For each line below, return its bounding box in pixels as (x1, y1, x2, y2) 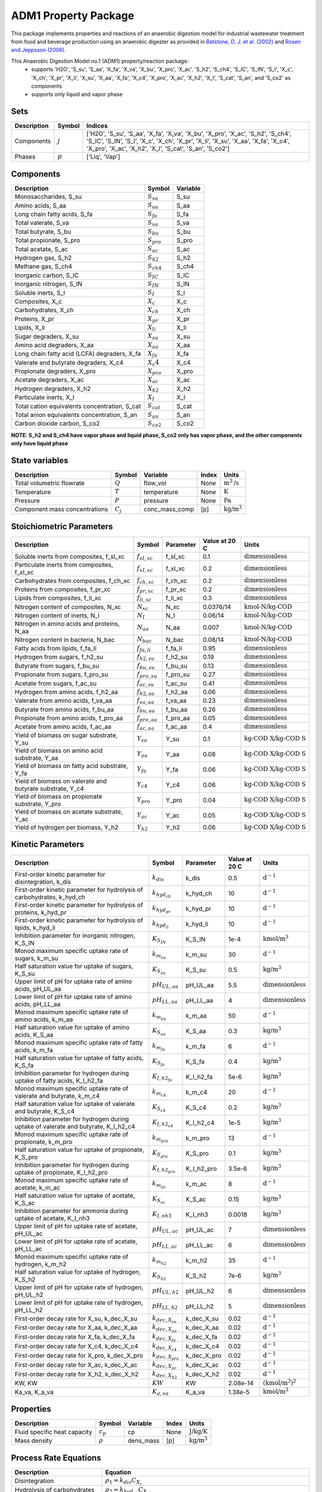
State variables (11, 455, 69, 466)
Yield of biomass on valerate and (14, 776, 107, 785)
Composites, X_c (14, 297, 63, 306)
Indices (86, 122, 108, 130)
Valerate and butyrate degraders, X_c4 (14, 358, 123, 366)
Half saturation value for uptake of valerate (14, 1099, 135, 1108)
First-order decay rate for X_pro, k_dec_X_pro (14, 1352, 143, 1360)
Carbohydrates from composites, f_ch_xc (14, 577, 131, 585)
